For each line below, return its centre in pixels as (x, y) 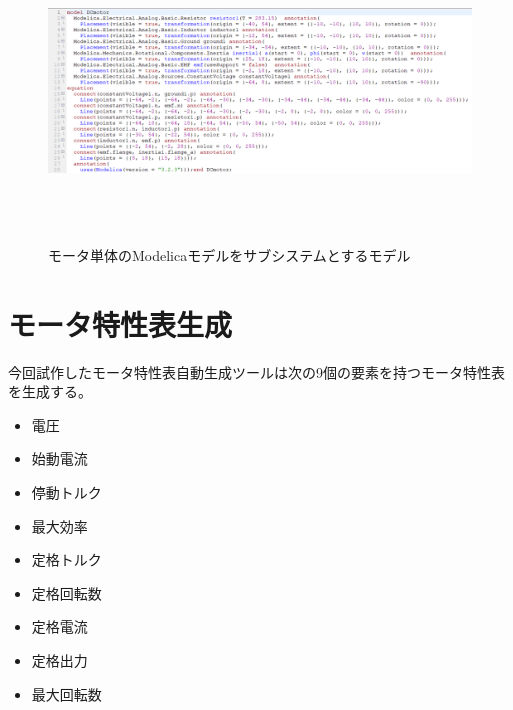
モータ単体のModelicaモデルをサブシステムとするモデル (229, 254)
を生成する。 (50, 391)
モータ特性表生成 (120, 323)
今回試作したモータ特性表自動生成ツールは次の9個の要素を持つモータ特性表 (256, 371)
